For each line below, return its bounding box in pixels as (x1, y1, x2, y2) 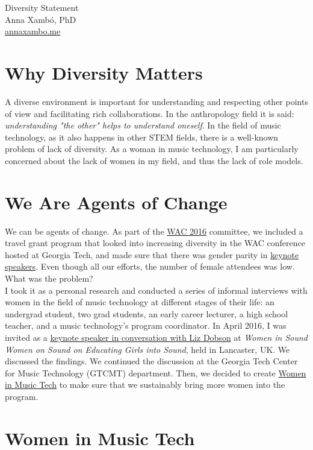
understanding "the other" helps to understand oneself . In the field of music (5, 119, 281, 132)
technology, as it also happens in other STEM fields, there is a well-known (5, 130, 279, 143)
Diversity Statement (5, 1, 79, 13)
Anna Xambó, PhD (5, 13, 76, 25)
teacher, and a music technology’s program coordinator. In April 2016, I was (5, 319, 287, 332)
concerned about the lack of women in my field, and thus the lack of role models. (5, 154, 303, 166)
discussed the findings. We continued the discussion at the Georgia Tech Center (5, 355, 298, 367)
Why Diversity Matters (5, 60, 203, 84)
